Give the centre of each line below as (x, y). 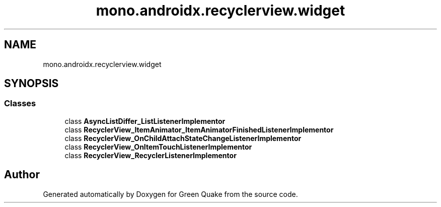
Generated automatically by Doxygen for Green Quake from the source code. (170, 194)
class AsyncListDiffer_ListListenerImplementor (145, 121)
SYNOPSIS (31, 84)
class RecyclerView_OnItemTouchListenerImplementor (158, 147)
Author (22, 175)
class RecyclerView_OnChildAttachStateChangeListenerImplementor (183, 138)
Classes (20, 104)
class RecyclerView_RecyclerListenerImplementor (151, 155)
